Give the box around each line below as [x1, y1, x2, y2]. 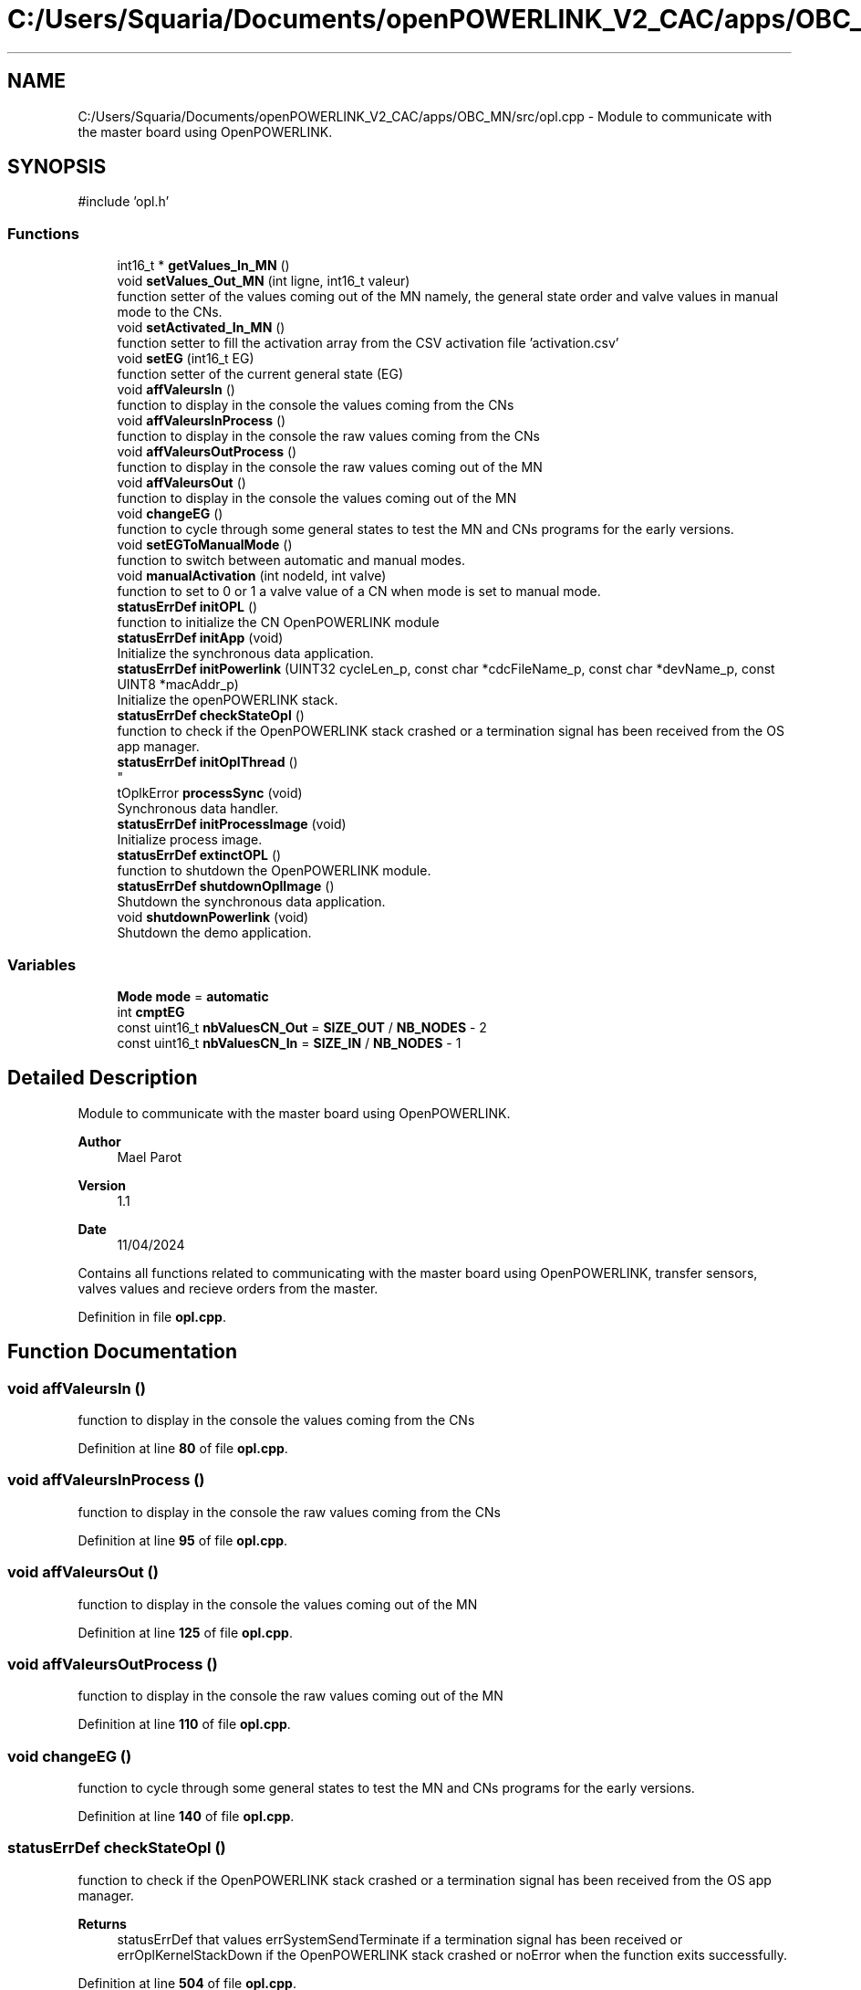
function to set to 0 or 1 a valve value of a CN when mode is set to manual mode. [117, 583, 601, 600]
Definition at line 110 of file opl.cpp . [78, 1716, 291, 1733]
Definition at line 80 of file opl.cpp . [78, 1440, 288, 1456]
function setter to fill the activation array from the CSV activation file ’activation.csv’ [117, 335, 619, 351]
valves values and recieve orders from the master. [78, 1280, 379, 1296]
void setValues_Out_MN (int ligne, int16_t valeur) [117, 273, 410, 289]
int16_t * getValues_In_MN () [117, 257, 290, 274]
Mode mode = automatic [117, 988, 269, 1004]
